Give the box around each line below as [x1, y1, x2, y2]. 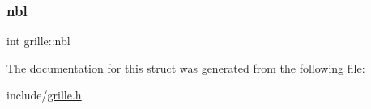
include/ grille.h [6, 86, 82, 103]
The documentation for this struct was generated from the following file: [6, 59, 365, 76]
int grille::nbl [6, 32, 70, 49]
